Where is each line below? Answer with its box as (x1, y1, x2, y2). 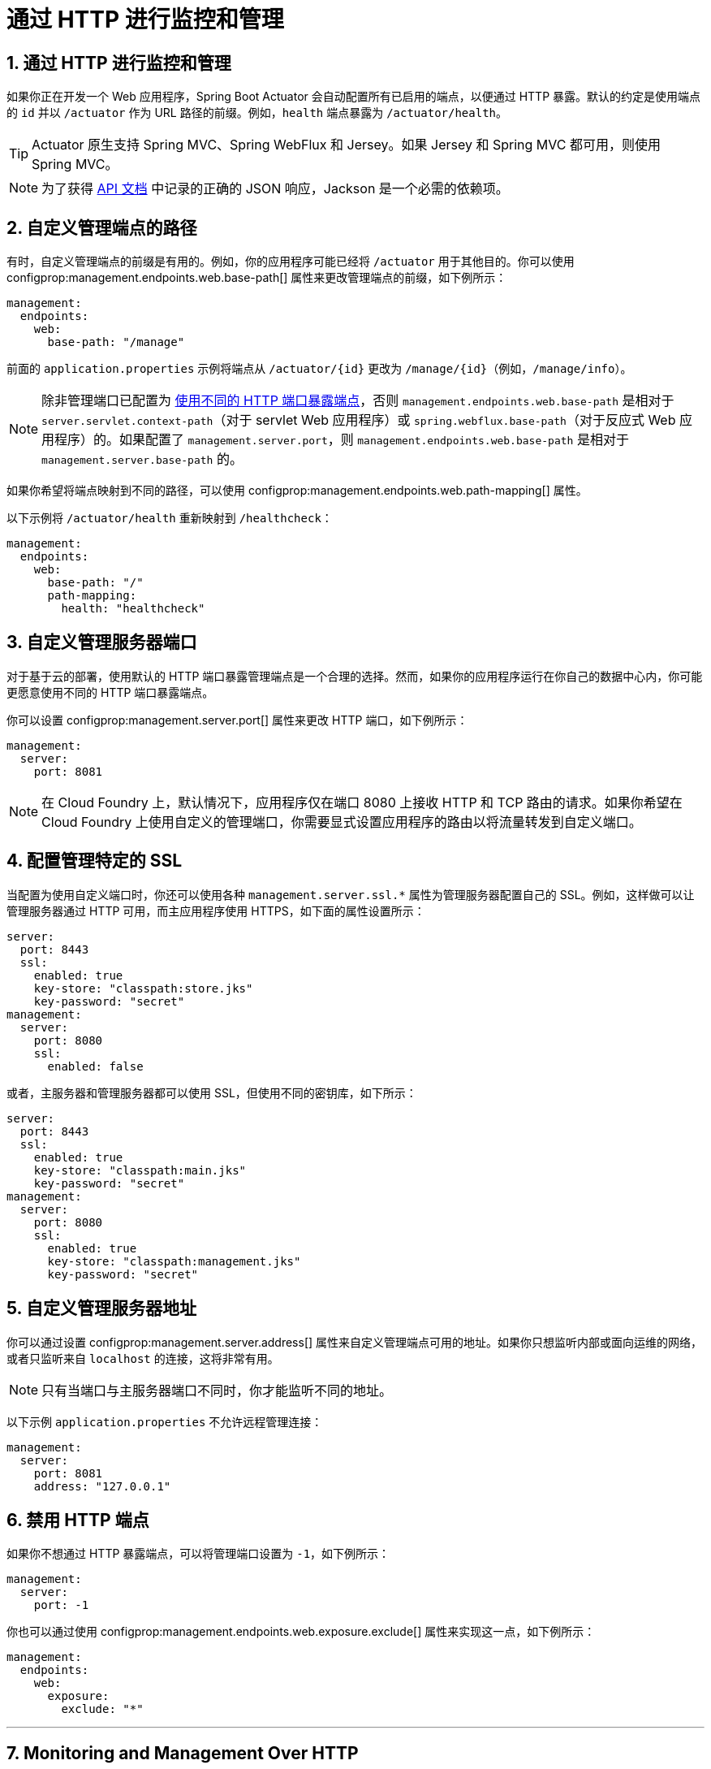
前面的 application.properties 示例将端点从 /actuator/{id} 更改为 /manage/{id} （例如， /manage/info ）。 (6, 361, 632, 376)
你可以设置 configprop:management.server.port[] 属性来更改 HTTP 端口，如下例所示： (6, 712, 468, 727)
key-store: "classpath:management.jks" (47, 1254, 301, 1268)
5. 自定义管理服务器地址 (6, 1298, 196, 1319)
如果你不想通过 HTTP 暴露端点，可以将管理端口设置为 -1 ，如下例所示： (6, 1546, 390, 1561)
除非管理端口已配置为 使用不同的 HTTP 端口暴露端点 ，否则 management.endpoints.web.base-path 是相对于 (41, 392, 674, 409)
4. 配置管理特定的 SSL (6, 850, 183, 872)
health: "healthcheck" (61, 602, 205, 616)
